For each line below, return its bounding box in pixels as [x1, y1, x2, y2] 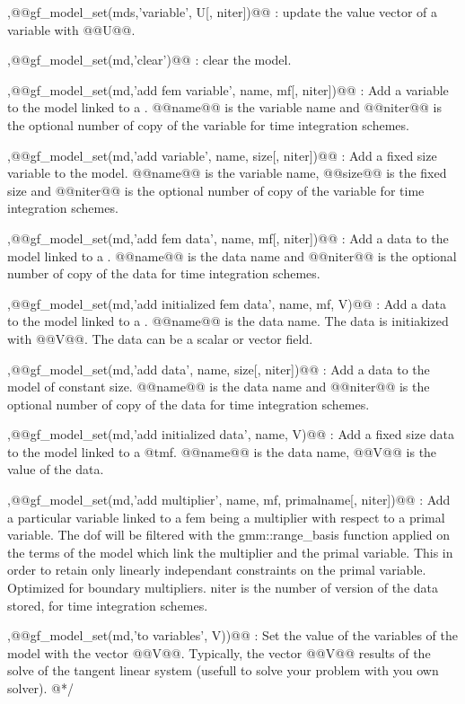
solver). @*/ [7, 679, 75, 697]
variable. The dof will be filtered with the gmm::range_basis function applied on [7, 525, 451, 544]
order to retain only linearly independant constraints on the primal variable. [7, 560, 426, 579]
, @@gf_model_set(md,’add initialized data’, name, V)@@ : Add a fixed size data [7, 425, 454, 444]
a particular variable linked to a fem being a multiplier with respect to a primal [7, 507, 445, 526]
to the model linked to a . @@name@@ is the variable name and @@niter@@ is [7, 98, 443, 117]
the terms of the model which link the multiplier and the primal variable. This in [7, 542, 453, 561]
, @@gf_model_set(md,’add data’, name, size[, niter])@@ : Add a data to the [7, 359, 430, 378]
